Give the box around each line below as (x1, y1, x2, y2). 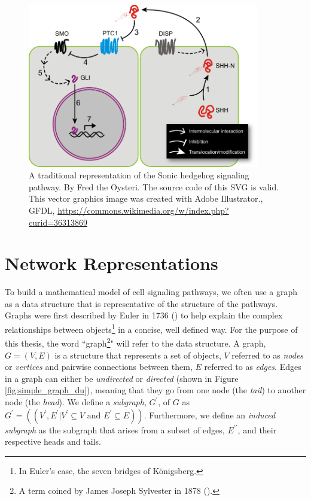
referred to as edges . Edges (204, 360, 301, 373)
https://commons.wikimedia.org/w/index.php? (57, 204, 229, 216)
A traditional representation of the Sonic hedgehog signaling (29, 169, 249, 181)
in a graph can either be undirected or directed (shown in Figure (5, 372, 239, 384)
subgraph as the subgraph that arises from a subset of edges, (5, 423, 225, 436)
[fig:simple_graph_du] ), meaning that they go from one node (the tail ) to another (5, 384, 306, 396)
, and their (237, 423, 277, 436)
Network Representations (5, 251, 218, 275)
